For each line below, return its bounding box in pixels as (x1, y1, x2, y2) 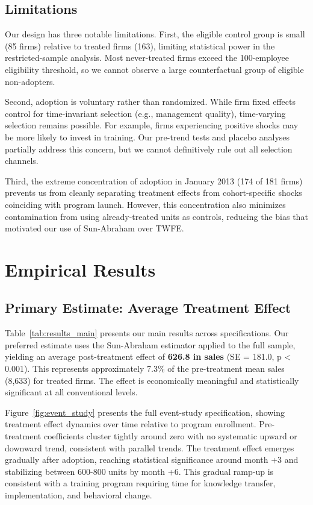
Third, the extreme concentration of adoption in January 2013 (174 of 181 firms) (5, 174, 303, 187)
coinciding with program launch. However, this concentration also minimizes (5, 198, 286, 210)
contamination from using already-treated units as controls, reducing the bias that (5, 210, 308, 222)
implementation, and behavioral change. (5, 489, 152, 501)
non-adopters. (5, 75, 55, 87)
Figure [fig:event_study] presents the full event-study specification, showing (5, 406, 285, 418)
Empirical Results (5, 257, 156, 281)
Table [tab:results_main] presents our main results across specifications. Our (5, 327, 289, 339)
